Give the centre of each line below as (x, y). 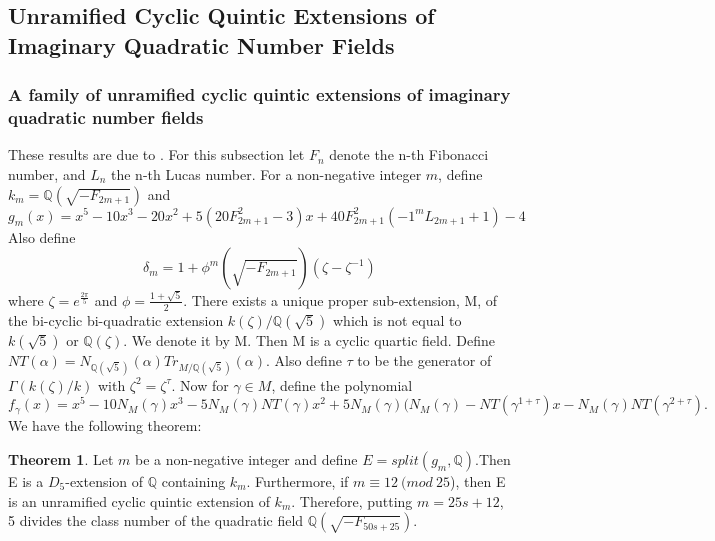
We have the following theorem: (105, 425)
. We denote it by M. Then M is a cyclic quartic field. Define (309, 339)
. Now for (200, 384)
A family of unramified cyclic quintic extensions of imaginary (259, 94)
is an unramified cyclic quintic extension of (139, 500)
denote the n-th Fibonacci (409, 154)
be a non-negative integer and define (246, 459)
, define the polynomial (342, 384)
